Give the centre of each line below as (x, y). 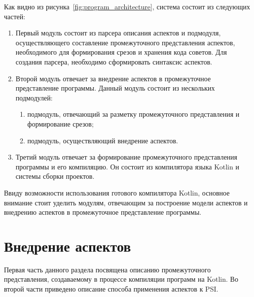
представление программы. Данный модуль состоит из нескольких (115, 88)
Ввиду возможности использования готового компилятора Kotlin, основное (117, 192)
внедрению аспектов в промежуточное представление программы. (103, 212)
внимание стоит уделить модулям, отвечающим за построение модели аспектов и (126, 202)
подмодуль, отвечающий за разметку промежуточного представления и (133, 114)
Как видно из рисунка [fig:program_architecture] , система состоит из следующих (127, 6)
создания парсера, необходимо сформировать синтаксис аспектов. (114, 61)
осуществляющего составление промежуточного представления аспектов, (125, 42)
